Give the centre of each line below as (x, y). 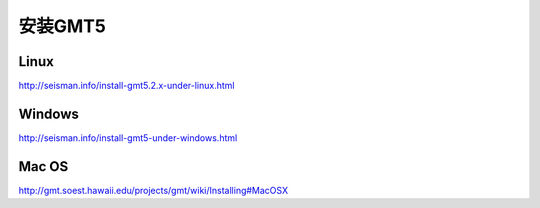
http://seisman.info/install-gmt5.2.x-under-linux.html (126, 86)
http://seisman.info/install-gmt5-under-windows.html (128, 137)
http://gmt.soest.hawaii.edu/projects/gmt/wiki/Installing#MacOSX (153, 190)
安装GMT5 (62, 26)
